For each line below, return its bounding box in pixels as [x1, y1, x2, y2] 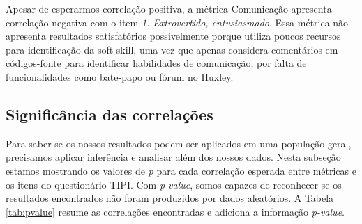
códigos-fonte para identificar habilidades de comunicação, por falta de [6, 56, 307, 70]
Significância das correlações [6, 103, 213, 125]
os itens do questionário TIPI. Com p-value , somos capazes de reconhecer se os [6, 177, 342, 191]
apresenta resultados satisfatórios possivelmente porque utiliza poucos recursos [6, 29, 341, 43]
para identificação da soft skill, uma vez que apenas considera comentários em [6, 42, 338, 56]
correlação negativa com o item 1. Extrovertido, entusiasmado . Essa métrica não [6, 15, 349, 29]
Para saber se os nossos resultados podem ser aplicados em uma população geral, [6, 136, 352, 150]
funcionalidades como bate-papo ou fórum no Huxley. [6, 69, 234, 83]
